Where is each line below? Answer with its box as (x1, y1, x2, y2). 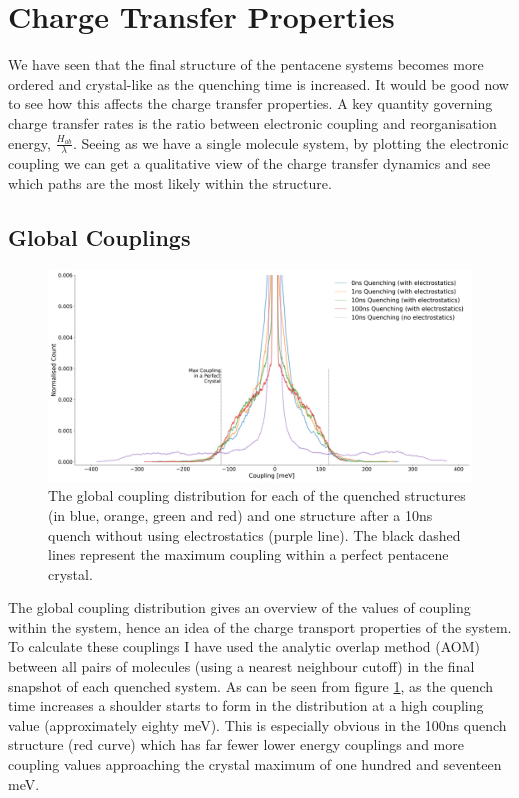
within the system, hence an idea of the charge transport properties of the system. (8, 616, 512, 637)
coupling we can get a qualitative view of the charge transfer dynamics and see (8, 153, 491, 174)
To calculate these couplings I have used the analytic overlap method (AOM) (8, 636, 480, 657)
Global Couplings (8, 221, 191, 252)
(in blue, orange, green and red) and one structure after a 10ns (48, 504, 433, 525)
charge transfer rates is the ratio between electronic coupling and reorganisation (8, 112, 497, 133)
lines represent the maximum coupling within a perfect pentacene (48, 544, 449, 565)
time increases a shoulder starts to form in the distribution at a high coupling (8, 695, 484, 716)
